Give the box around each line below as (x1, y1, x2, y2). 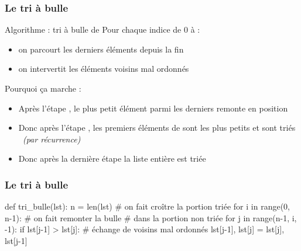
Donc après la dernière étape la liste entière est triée (18, 152, 206, 165)
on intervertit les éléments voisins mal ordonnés (18, 62, 189, 75)
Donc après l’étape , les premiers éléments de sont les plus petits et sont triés (18, 121, 296, 134)
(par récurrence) (22, 133, 81, 145)
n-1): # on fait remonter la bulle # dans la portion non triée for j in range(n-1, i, (5, 211, 297, 224)
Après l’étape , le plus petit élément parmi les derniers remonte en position (18, 102, 288, 114)
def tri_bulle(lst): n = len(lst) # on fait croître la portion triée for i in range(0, (5, 200, 290, 212)
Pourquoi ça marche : (5, 82, 81, 94)
